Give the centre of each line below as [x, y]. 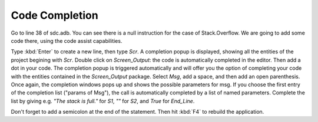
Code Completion [54, 15]
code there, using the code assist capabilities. [67, 40]
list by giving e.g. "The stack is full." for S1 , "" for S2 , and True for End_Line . [103, 101]
